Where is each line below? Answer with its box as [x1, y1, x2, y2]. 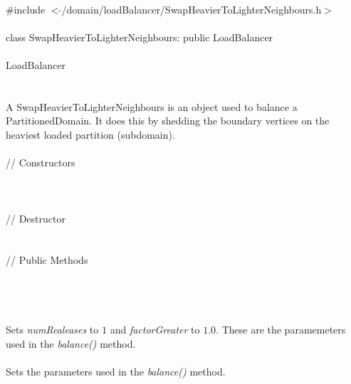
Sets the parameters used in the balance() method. [6, 364, 226, 379]
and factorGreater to [110, 322, 200, 337]
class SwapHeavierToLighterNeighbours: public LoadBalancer [6, 29, 273, 44]
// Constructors [6, 155, 75, 170]
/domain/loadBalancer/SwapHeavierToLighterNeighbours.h [61, 1, 322, 16]
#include [6, 1, 46, 16]
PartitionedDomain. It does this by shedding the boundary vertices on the [6, 113, 330, 128]
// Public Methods [6, 252, 88, 267]
